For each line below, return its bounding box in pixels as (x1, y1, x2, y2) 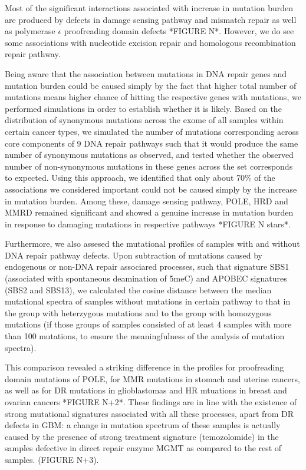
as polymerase (5, 25, 55, 37)
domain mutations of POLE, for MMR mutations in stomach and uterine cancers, (5, 372, 300, 385)
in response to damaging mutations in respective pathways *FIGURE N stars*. (5, 217, 291, 230)
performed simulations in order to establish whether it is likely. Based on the (5, 102, 282, 114)
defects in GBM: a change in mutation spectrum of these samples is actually (5, 419, 281, 431)
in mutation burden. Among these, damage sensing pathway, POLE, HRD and (5, 194, 288, 207)
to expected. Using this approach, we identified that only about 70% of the (5, 171, 275, 184)
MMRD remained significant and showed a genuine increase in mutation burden (5, 206, 294, 219)
